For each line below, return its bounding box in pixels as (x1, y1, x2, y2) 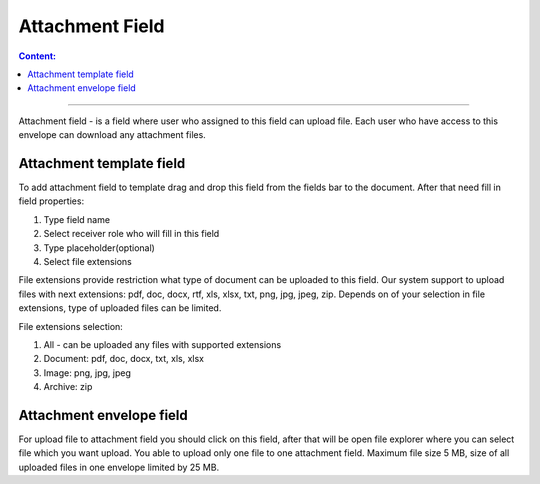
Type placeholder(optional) (43, 241, 155, 254)
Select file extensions (43, 255, 132, 267)
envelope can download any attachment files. (18, 129, 207, 141)
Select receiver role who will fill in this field (43, 228, 220, 240)
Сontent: (18, 50, 57, 62)
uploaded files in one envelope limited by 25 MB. (18, 461, 220, 473)
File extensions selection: (18, 320, 124, 332)
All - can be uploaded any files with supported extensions (43, 338, 282, 350)
